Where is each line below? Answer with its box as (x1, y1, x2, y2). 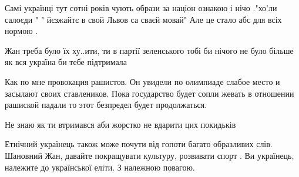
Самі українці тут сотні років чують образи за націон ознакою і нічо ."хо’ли (5, 2, 277, 13)
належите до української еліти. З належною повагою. (5, 161, 195, 173)
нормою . (5, 25, 38, 37)
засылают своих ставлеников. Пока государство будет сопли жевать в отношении (5, 87, 294, 99)
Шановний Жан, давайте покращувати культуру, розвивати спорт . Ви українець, (5, 149, 294, 161)
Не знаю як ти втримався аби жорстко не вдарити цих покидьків (5, 118, 236, 130)
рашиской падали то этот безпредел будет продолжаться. (5, 98, 207, 111)
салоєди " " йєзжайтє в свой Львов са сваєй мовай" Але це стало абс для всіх (5, 13, 282, 25)
